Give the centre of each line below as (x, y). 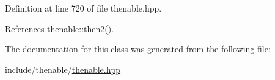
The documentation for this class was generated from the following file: (138, 49)
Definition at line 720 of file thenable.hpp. (83, 8)
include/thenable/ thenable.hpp (63, 69)
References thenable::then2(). (60, 28)
